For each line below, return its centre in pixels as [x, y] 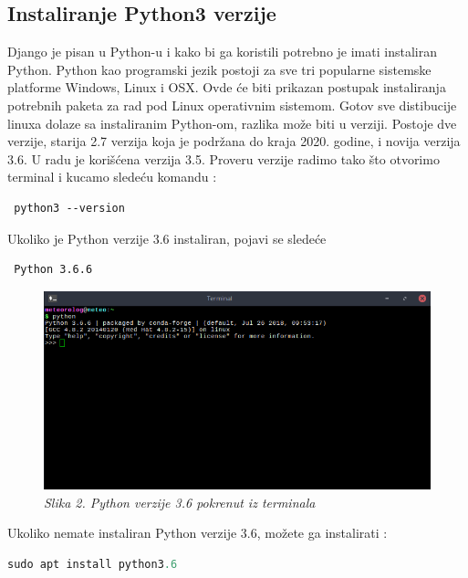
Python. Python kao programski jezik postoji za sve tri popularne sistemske [219, 69]
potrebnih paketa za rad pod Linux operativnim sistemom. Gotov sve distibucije [232, 105]
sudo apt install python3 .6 [93, 564]
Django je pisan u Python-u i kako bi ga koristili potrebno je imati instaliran [222, 52]
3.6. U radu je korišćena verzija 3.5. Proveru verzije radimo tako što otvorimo [224, 158]
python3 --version [69, 208]
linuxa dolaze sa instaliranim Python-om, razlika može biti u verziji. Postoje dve [232, 123]
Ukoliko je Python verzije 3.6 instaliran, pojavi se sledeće [167, 238]
